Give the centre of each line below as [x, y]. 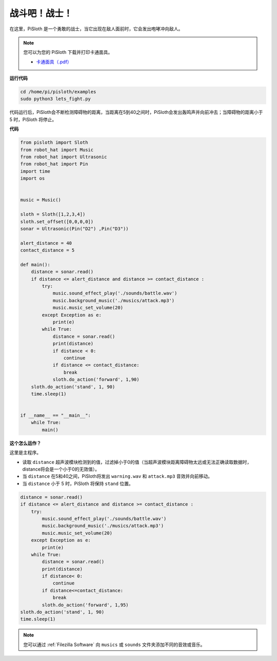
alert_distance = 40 [46, 243]
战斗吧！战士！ [41, 13]
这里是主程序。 [25, 453]
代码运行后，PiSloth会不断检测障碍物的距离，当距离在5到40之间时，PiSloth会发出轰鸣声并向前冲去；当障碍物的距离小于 [136, 112]
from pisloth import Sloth [54, 143]
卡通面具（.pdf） [54, 62]
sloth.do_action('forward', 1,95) [85, 605]
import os [33, 179]
